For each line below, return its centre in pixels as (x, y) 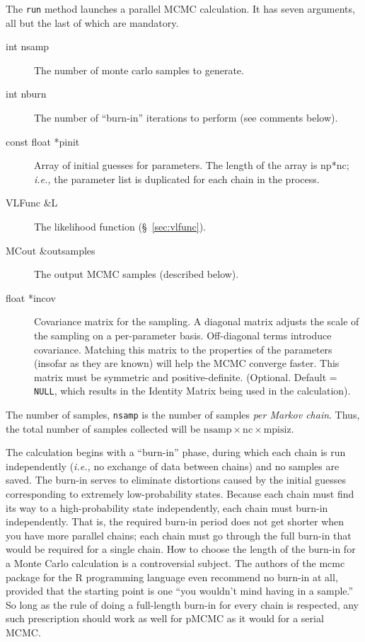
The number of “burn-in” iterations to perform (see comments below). (186, 118)
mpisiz (277, 430)
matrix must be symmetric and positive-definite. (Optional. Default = (186, 377)
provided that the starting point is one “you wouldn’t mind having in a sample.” (180, 591)
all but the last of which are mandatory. (92, 22)
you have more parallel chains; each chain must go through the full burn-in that (179, 535)
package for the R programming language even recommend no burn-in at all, (172, 577)
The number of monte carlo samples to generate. (139, 70)
